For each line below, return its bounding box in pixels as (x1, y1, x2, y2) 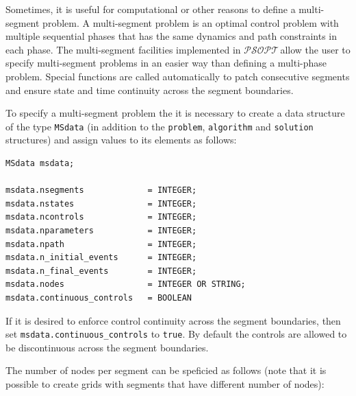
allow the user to (280, 42, 351, 56)
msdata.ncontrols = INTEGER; (5, 212, 197, 222)
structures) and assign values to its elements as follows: (5, 132, 237, 147)
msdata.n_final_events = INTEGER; (5, 266, 197, 276)
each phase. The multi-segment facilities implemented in (5, 42, 241, 56)
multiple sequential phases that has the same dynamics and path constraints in (5, 29, 338, 43)
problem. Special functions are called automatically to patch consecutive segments (5, 69, 350, 83)
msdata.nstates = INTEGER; (5, 198, 197, 209)
